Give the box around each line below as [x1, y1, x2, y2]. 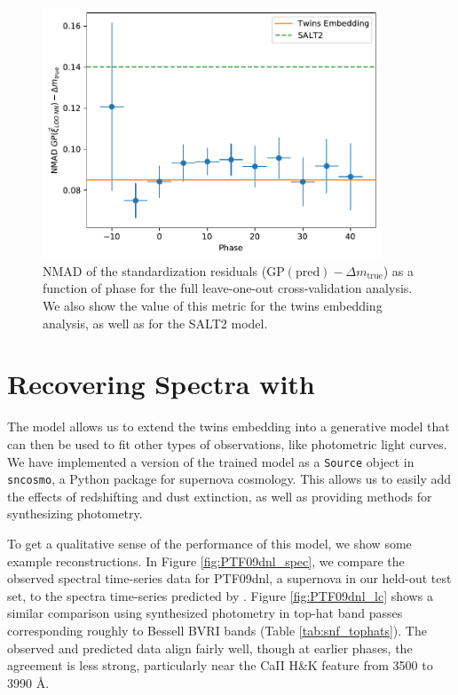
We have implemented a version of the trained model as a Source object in [7, 452, 415, 470]
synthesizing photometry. [7, 504, 143, 523]
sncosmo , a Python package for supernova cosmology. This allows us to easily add [7, 470, 452, 488]
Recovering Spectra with [7, 366, 315, 402]
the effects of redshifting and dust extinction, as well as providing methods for [7, 486, 432, 505]
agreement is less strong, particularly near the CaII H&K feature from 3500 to [7, 656, 433, 675]
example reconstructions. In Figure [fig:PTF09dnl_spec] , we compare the [7, 551, 405, 570]
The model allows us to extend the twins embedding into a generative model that [7, 417, 450, 436]
